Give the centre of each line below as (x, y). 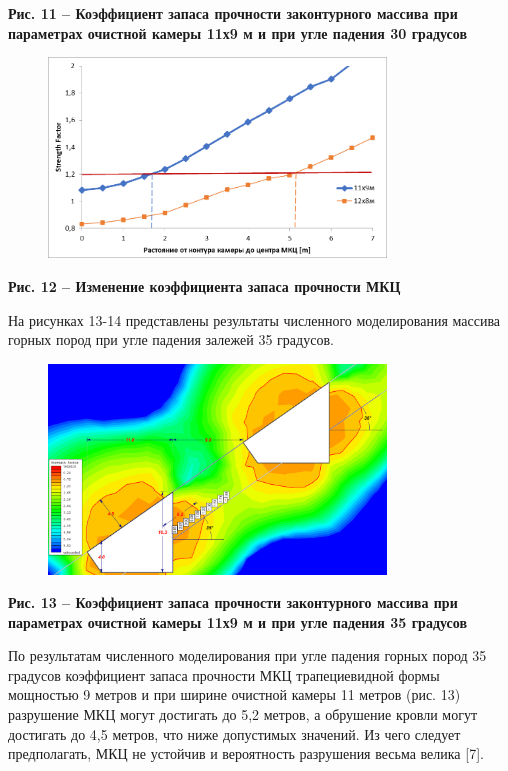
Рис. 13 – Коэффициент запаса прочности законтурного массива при (233, 602)
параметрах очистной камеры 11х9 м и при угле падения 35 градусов (237, 621)
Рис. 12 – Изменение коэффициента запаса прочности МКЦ (204, 286)
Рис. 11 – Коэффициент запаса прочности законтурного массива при (233, 13)
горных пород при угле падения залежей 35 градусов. (171, 339)
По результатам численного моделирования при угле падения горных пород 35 (247, 655)
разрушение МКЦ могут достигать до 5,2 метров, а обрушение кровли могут (243, 714)
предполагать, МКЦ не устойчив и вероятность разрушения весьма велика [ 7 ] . (246, 753)
